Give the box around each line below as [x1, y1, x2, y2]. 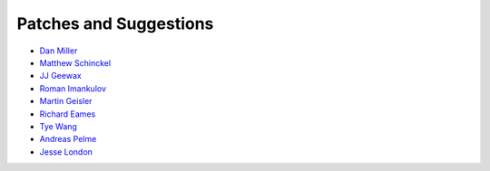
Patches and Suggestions [16, 14, 214, 33]
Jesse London [39, 146, 93, 157]
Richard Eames [39, 109, 96, 119]
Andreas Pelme [39, 134, 97, 145]
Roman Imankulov [39, 82, 107, 94]
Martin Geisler [39, 96, 93, 107]
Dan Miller [39, 45, 78, 56]
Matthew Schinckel [39, 57, 112, 68]
